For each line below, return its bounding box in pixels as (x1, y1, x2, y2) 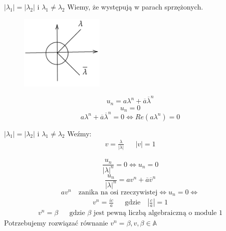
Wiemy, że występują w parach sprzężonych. (67, 2, 203, 12)
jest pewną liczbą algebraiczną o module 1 (93, 209, 222, 217)
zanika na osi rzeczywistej (78, 189, 158, 196)
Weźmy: (67, 128, 92, 138)
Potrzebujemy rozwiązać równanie (4, 217, 108, 228)
